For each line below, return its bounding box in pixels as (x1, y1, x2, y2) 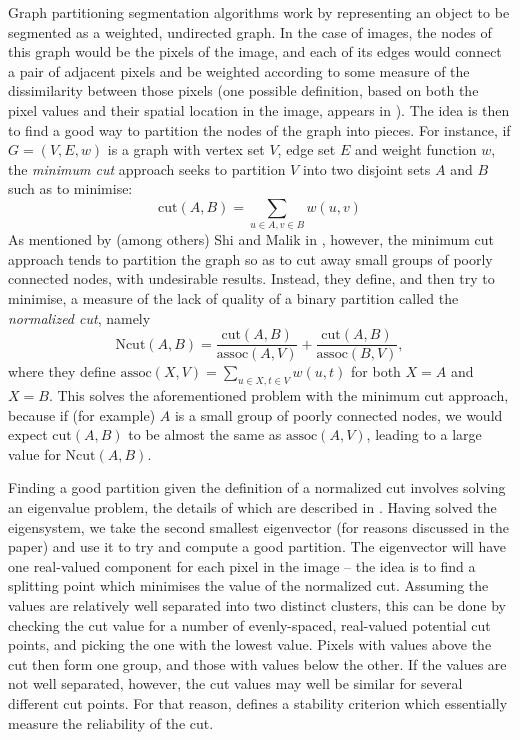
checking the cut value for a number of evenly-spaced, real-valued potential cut (8, 614, 491, 635)
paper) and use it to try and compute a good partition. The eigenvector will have (8, 536, 507, 557)
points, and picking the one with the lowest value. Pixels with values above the (8, 634, 492, 655)
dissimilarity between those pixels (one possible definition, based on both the (8, 80, 479, 101)
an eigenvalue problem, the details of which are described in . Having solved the (8, 497, 497, 518)
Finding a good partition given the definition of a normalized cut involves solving (8, 477, 506, 498)
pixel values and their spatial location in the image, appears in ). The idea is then (8, 99, 510, 120)
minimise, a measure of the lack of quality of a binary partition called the (8, 288, 459, 309)
